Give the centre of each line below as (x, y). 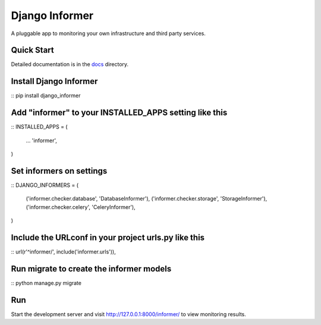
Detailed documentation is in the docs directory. (70, 64)
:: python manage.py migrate (46, 283)
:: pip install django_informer (46, 96)
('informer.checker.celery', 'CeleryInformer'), (81, 207)
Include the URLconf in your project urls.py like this (108, 237)
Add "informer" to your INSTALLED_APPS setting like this (119, 113)
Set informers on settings (59, 171)
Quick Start (32, 50)
